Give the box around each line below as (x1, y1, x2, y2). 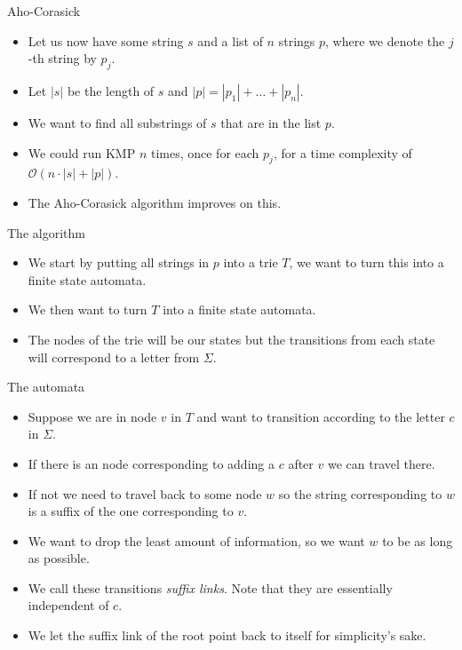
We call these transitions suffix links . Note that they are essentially (28, 578, 393, 597)
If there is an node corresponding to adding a (28, 454, 275, 472)
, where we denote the (325, 31, 445, 50)
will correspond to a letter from (28, 347, 200, 366)
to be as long (382, 531, 453, 550)
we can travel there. (327, 454, 435, 472)
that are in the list (220, 113, 322, 131)
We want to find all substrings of (28, 113, 207, 131)
